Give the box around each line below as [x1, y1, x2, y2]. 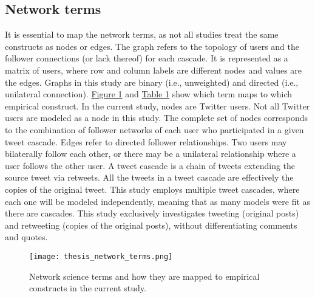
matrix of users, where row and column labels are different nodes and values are [5, 63, 302, 76]
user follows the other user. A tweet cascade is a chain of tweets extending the [5, 159, 296, 172]
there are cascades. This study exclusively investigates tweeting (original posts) [5, 207, 299, 220]
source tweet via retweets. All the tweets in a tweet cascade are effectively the [5, 171, 294, 184]
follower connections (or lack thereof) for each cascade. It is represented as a [5, 52, 288, 64]
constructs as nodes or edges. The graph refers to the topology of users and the [5, 40, 299, 52]
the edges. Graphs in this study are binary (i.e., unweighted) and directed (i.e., [5, 75, 299, 88]
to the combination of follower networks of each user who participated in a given [5, 123, 304, 136]
